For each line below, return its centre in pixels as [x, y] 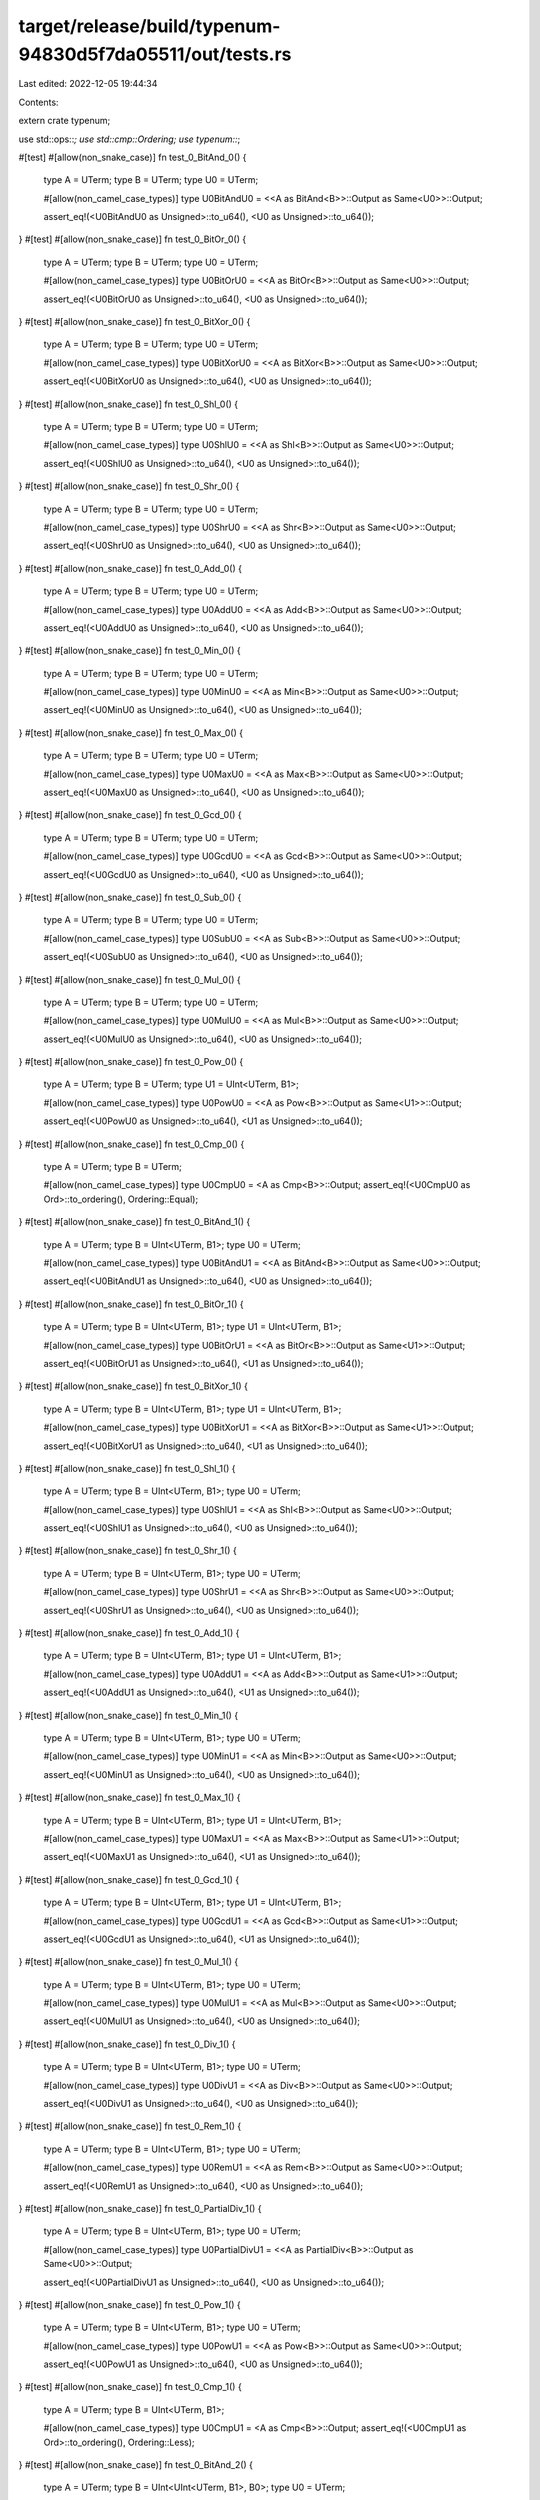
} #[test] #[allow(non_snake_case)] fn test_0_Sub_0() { [130, 897]
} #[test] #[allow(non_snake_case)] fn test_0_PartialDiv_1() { [140, 2208]
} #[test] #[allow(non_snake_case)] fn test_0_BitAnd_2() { [136, 2465]
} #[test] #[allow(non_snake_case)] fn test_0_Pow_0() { [131, 1062]
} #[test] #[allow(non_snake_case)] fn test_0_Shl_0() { [128, 404]
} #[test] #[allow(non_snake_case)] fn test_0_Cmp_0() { [131, 1144]
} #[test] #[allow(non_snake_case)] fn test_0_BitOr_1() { [131, 1304]
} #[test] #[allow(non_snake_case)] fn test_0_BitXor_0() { [134, 322]
